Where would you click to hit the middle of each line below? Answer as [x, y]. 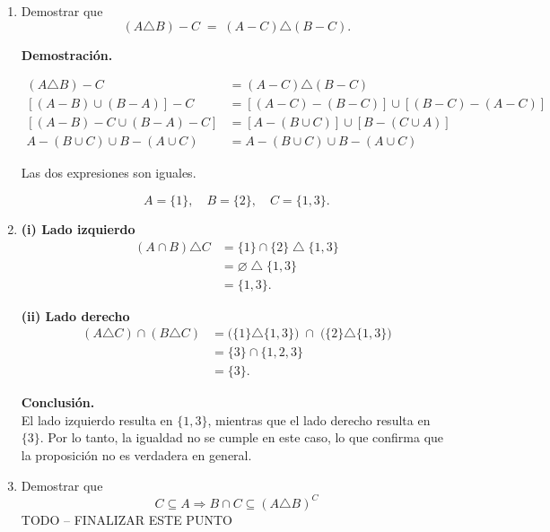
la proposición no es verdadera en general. [136, 455]
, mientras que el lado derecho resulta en [319, 419]
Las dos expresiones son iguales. [109, 173]
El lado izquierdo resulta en [97, 419]
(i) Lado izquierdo [78, 228]
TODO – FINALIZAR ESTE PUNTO [127, 519]
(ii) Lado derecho [75, 315]
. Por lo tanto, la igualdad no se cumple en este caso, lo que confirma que [242, 437]
